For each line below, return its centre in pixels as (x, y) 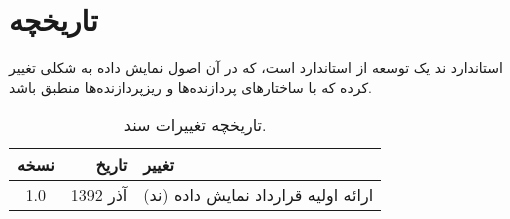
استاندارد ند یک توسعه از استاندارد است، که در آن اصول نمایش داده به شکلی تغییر (256, 67)
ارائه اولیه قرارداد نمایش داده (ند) (258, 195)
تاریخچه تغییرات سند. (195, 125)
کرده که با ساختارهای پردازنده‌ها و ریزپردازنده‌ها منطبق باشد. (190, 86)
